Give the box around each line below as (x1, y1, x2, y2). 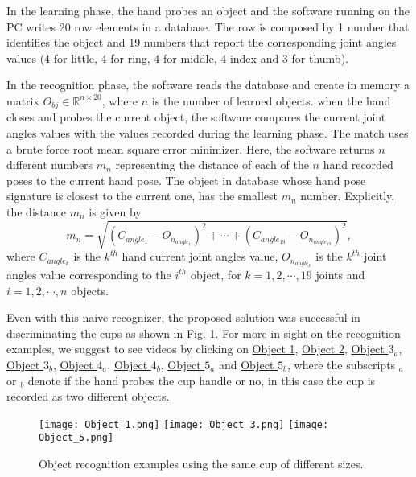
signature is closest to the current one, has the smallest (6, 187, 278, 204)
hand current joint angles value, (122, 248, 278, 265)
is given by (89, 203, 142, 220)
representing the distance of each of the (115, 156, 309, 173)
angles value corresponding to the (6, 265, 171, 282)
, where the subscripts (287, 356, 396, 372)
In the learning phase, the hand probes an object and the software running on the (6, 2, 410, 19)
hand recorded (323, 156, 393, 173)
